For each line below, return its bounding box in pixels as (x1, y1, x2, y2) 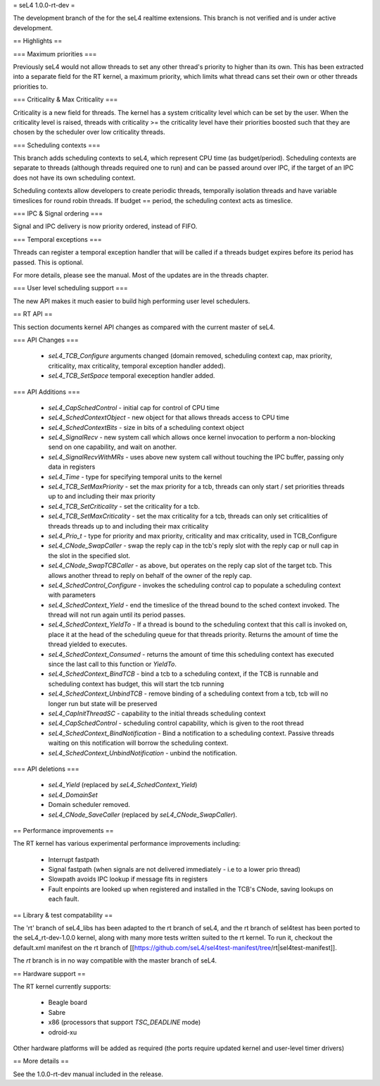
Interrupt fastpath (48, 855, 99, 863)
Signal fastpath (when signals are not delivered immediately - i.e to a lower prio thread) (48, 865, 300, 874)
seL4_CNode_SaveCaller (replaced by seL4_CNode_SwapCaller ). (48, 810, 238, 819)
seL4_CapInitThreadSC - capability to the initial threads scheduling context (48, 709, 266, 717)
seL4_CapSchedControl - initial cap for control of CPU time (48, 403, 220, 412)
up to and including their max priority (48, 492, 156, 500)
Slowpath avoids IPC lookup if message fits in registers (48, 875, 208, 884)
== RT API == (13, 310, 53, 319)
